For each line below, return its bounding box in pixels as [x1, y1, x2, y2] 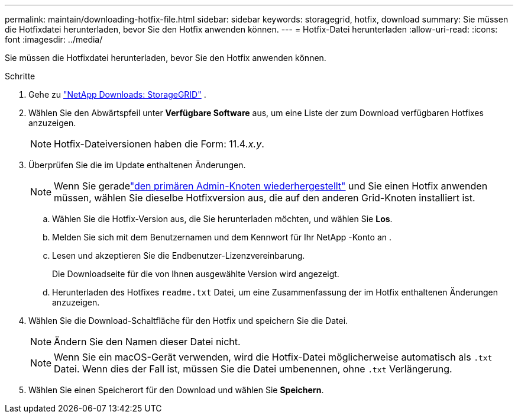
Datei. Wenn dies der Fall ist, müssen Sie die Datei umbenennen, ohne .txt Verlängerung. [54, 363, 452, 375]
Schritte [5, 71, 35, 81]
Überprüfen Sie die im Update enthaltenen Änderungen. [28, 160, 246, 170]
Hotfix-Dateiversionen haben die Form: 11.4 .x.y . [54, 138, 264, 150]
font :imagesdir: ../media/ [5, 34, 103, 44]
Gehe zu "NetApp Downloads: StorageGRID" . [28, 89, 206, 99]
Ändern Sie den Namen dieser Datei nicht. [54, 336, 241, 348]
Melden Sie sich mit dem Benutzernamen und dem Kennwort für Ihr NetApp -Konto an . [52, 232, 392, 242]
